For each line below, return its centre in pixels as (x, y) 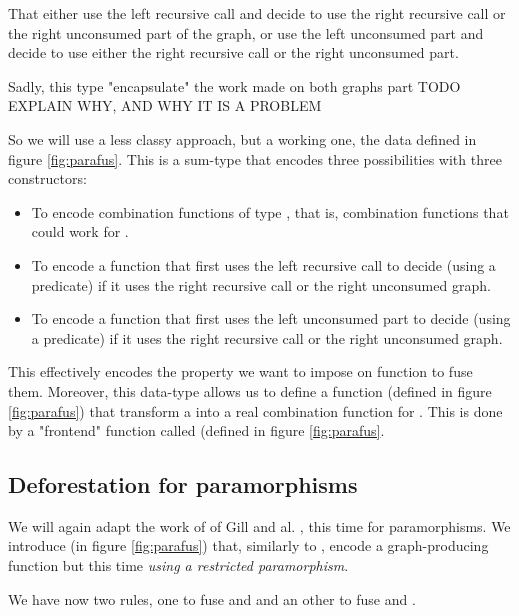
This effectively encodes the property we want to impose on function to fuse (240, 371)
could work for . (80, 231)
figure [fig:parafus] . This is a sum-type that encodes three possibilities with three (255, 158)
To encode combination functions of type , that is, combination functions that (270, 211)
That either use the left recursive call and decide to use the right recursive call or (257, 13)
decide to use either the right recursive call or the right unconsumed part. (233, 52)
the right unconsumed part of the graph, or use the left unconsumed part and (246, 32)
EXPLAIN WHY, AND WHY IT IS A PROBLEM (165, 105)
